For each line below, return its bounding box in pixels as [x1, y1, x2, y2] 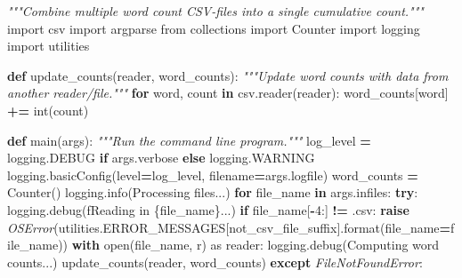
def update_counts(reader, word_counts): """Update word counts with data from [7, 66, 449, 84]
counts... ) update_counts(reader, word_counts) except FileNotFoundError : [7, 252, 423, 271]
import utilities [7, 36, 90, 55]
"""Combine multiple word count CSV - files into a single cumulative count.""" [7, 2, 424, 20]
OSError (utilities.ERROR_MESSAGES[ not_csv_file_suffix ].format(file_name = [7, 218, 451, 236]
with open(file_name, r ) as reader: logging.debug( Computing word [71, 235, 440, 254]
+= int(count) [7, 100, 89, 119]
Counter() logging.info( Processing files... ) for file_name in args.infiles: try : [7, 183, 418, 202]
